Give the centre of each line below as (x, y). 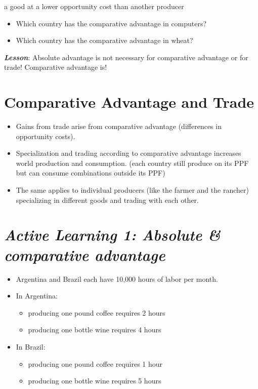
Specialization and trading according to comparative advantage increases (128, 153)
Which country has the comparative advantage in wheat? (104, 40)
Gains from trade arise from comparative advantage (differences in (119, 126)
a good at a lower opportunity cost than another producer (94, 6)
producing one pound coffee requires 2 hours (97, 312)
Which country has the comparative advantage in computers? (111, 23)
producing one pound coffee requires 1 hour (95, 363)
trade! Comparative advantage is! (56, 67)
